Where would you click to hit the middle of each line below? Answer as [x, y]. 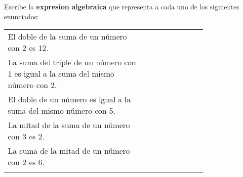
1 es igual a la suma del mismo [61, 74]
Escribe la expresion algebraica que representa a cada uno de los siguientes [122, 6]
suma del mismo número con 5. [62, 111]
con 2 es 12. [28, 48]
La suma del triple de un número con [72, 62]
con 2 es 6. [26, 162]
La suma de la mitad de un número [69, 151]
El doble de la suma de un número [67, 37]
